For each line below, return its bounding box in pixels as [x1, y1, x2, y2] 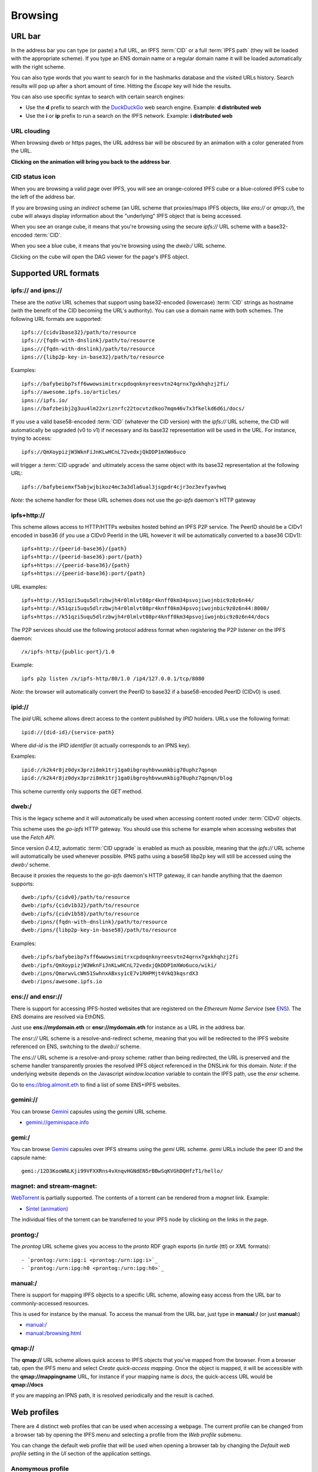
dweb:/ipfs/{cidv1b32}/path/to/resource [21, 902, 140, 909]
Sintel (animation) [25, 1205, 69, 1212]
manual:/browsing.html [25, 1330, 82, 1337]
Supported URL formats [11, 268, 100, 279]
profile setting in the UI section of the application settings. [11, 1450, 151, 1457]
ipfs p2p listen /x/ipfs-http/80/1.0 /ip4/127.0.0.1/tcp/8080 [21, 675, 205, 682]
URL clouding [11, 127, 50, 135]
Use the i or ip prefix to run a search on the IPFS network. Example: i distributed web [25, 112, 233, 119]
